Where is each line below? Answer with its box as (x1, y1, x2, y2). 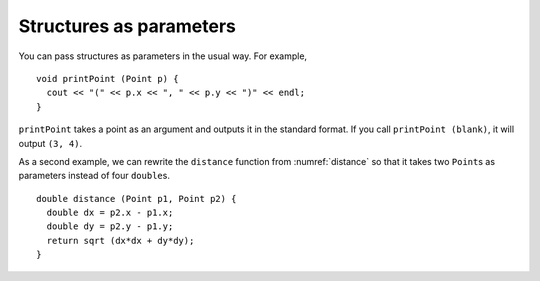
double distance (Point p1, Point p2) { (36, 193, 237, 204)
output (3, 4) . (18, 137, 83, 149)
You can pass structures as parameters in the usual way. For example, (18, 50, 308, 62)
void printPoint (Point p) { (36, 73, 179, 84)
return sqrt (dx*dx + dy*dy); (46, 235, 195, 246)
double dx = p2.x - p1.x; (46, 207, 174, 219)
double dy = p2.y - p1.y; (46, 221, 174, 232)
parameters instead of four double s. (18, 170, 170, 182)
